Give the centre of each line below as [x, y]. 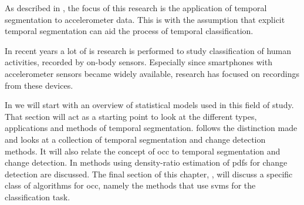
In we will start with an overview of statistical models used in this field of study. [149, 105]
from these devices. [39, 85]
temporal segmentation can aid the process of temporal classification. [129, 31]
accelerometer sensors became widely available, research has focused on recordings [152, 73]
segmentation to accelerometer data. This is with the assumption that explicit [145, 19]
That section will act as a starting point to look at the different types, [131, 116]
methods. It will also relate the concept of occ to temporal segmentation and [143, 151]
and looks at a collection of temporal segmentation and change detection [135, 139]
